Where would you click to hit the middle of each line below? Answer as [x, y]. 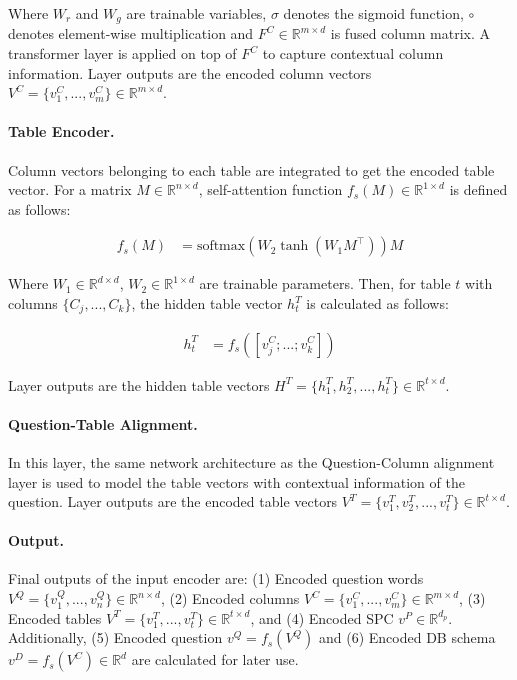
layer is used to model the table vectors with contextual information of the [236, 481]
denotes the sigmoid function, [373, 13]
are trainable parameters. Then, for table [325, 283]
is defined [478, 189]
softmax [221, 246]
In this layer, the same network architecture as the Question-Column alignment [251, 461]
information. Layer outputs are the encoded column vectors [190, 72]
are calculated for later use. [215, 659]
